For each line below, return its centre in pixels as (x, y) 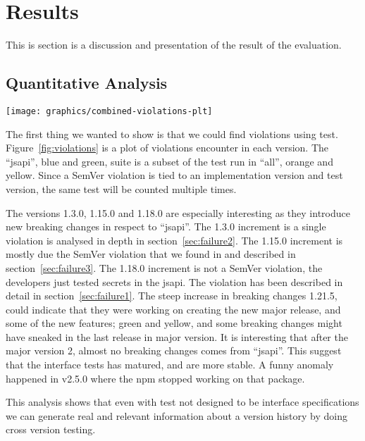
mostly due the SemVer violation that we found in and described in (151, 254)
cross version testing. (51, 429)
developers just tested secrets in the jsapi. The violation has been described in (174, 281)
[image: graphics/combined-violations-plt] (109, 111)
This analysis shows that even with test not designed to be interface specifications (182, 402)
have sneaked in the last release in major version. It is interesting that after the (177, 336)
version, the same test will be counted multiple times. (121, 188)
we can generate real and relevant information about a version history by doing (177, 415)
